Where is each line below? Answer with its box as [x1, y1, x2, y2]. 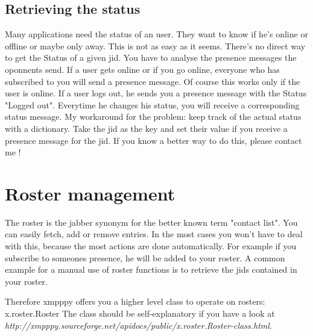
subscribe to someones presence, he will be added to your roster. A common [5, 251, 285, 264]
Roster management [5, 181, 175, 205]
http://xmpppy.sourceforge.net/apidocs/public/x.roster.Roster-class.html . [5, 319, 272, 331]
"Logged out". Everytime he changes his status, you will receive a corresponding [5, 98, 300, 111]
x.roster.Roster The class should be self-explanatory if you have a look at [5, 307, 275, 320]
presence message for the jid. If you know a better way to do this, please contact [5, 134, 302, 146]
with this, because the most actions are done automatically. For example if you [5, 240, 297, 252]
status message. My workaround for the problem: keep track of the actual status [5, 110, 302, 123]
